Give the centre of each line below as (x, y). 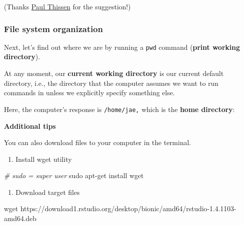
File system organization (54, 28)
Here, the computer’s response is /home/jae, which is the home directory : (119, 109)
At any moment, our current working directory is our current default (114, 73)
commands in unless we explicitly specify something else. (90, 93)
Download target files (47, 192)
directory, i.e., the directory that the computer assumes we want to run (111, 83)
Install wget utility (44, 159)
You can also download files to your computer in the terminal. (98, 142)
